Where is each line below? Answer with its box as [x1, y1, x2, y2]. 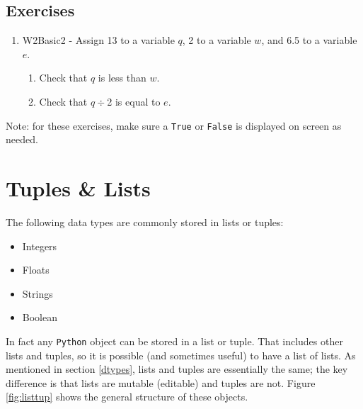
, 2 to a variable [182, 33, 251, 47]
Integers [22, 238, 57, 253]
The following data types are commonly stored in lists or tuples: [6, 214, 284, 229]
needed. [6, 132, 38, 147]
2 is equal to [107, 94, 161, 108]
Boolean [22, 310, 57, 325]
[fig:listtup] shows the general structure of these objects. [6, 389, 248, 404]
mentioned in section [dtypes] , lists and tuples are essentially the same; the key [6, 362, 348, 376]
